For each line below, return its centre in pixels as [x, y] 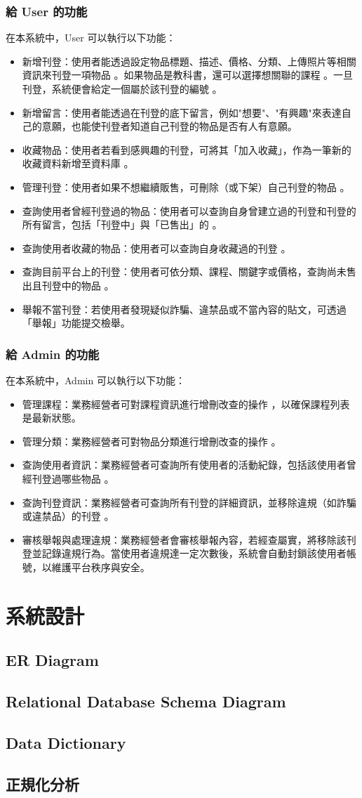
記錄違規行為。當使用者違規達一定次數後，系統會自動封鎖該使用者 [194, 553]
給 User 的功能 [47, 11]
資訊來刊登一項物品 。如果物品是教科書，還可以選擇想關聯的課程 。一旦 [188, 75]
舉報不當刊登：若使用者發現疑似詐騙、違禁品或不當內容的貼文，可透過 [184, 309]
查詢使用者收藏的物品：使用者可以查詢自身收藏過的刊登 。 [156, 248]
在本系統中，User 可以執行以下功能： [91, 38]
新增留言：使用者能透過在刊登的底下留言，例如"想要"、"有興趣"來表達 [182, 112]
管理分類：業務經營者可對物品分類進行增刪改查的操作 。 [152, 441]
